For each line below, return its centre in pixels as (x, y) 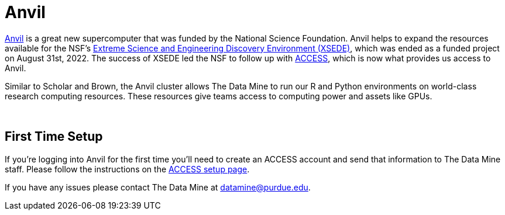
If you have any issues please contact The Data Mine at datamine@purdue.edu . (158, 187)
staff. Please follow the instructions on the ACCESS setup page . (127, 169)
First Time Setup (54, 137)
